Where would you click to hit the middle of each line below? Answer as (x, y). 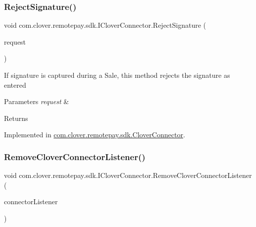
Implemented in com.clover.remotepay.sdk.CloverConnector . (95, 135)
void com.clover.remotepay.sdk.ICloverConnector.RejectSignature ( (105, 25)
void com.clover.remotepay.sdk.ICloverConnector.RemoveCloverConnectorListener (128, 175)
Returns (16, 118)
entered (15, 85)
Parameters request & (37, 101)
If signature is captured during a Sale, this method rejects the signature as (117, 75)
